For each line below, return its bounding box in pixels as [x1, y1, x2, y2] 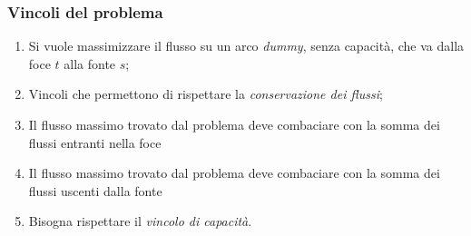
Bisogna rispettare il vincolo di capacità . [28, 211, 252, 231]
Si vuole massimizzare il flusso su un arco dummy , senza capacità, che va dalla [28, 36, 465, 55]
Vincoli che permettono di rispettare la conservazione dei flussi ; [28, 84, 383, 103]
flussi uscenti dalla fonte [28, 181, 162, 200]
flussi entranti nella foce [28, 133, 162, 152]
